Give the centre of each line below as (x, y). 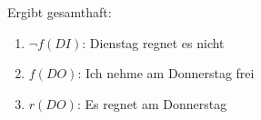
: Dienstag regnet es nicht (153, 42)
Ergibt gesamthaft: (60, 12)
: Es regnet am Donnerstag (152, 103)
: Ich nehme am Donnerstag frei (166, 73)
